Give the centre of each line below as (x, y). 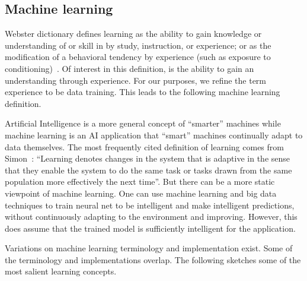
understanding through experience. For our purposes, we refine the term (135, 80)
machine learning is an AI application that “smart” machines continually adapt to (154, 135)
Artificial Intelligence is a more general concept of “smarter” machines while (143, 123)
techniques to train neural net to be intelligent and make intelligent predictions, (150, 205)
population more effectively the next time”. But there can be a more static (140, 181)
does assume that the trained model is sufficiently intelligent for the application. (150, 228)
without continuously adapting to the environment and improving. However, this (151, 217)
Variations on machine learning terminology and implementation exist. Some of (149, 248)
